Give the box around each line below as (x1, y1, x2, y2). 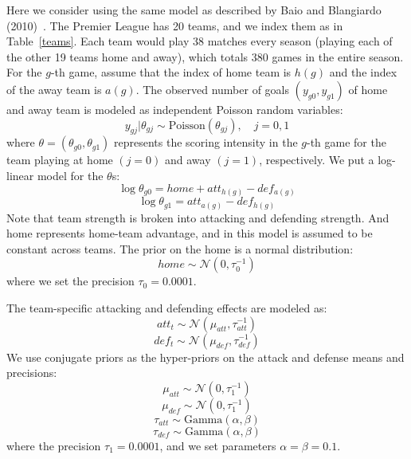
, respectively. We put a (259, 151, 374, 168)
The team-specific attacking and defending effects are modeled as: (6, 299, 327, 316)
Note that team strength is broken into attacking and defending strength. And (6, 209, 389, 226)
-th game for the (306, 134, 386, 151)
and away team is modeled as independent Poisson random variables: (6, 100, 343, 117)
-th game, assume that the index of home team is (50, 64, 292, 80)
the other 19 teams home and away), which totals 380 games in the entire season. (6, 48, 404, 65)
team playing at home (6, 151, 113, 168)
